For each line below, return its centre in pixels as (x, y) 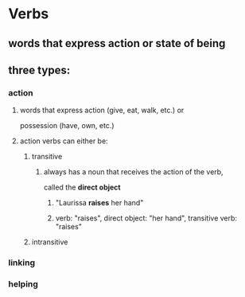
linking (22, 263)
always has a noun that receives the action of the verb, (134, 172)
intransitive (50, 242)
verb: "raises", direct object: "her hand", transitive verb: (146, 218)
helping (23, 284)
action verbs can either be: (64, 141)
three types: (39, 70)
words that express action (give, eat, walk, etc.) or (102, 110)
